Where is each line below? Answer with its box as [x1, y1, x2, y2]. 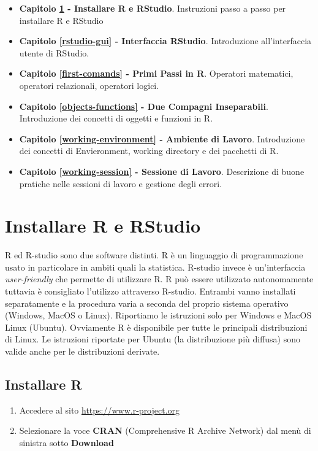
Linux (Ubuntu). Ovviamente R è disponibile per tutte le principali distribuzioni [5, 320, 308, 333]
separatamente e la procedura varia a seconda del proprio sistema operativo [5, 296, 289, 309]
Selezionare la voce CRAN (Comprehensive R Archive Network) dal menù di [19, 424, 311, 437]
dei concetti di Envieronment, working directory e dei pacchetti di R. [19, 144, 279, 157]
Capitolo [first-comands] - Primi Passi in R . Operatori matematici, [19, 67, 293, 80]
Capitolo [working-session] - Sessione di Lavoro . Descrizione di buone [19, 164, 305, 177]
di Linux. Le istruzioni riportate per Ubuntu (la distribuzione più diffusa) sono [5, 333, 301, 345]
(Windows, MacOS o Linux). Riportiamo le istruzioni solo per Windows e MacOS [5, 309, 312, 322]
